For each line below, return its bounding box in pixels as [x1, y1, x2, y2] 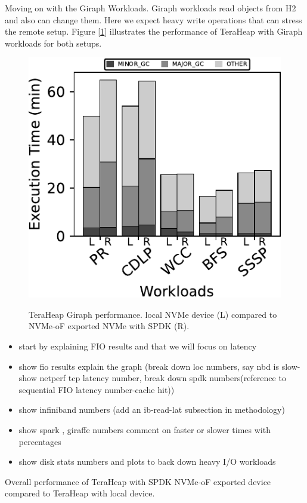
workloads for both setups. [5, 36, 102, 49]
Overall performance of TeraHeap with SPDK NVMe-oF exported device [5, 475, 271, 487]
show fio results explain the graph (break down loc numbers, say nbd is [18, 360, 279, 372]
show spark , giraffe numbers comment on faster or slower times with [18, 424, 271, 436]
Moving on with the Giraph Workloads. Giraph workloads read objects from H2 [5, 2, 296, 14]
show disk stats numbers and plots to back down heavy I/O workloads [18, 455, 276, 468]
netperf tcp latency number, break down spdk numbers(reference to [39, 372, 286, 384]
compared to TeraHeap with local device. [5, 487, 155, 499]
